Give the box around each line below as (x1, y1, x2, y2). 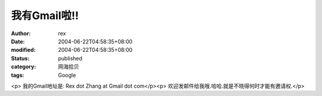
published (58, 54, 83, 62)
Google (58, 72, 76, 79)
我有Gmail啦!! (11, 9, 79, 22)
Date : (11, 38, 25, 45)
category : (11, 63, 36, 70)
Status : (11, 54, 30, 62)
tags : (11, 72, 24, 79)
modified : (11, 47, 36, 54)
